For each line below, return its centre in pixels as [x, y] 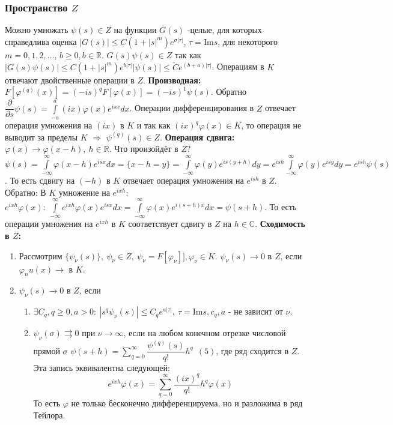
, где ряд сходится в [252, 350]
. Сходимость [280, 224]
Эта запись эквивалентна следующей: [102, 367]
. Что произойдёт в [144, 149]
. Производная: [172, 80]
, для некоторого [248, 41]
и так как [154, 125]
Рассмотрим [41, 255]
